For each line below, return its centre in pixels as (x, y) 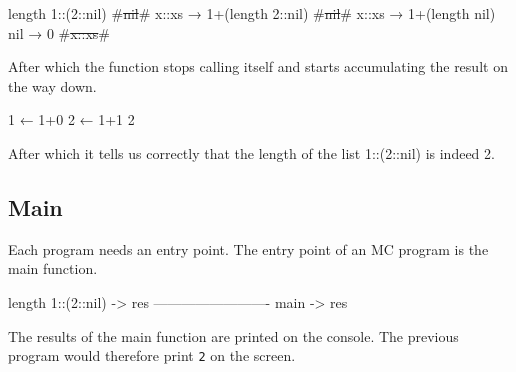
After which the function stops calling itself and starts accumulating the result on (258, 66)
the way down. (52, 85)
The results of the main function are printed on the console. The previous (233, 335)
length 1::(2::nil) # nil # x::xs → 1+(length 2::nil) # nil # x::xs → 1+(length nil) (252, 13)
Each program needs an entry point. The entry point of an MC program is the (248, 248)
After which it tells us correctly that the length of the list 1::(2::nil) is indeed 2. (251, 152)
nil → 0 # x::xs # (59, 32)
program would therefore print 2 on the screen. (152, 355)
